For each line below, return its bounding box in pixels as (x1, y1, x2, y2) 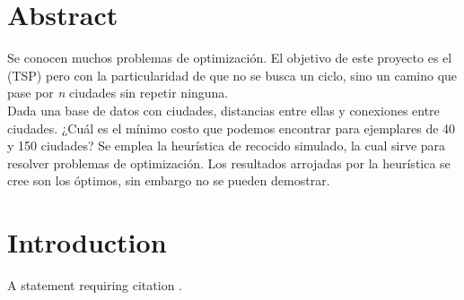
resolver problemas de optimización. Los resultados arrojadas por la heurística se (7, 153, 451, 172)
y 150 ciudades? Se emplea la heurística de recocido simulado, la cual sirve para (7, 136, 446, 155)
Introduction (7, 224, 167, 261)
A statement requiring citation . (7, 276, 183, 294)
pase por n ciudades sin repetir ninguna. (7, 83, 229, 102)
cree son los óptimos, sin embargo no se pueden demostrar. (7, 171, 330, 190)
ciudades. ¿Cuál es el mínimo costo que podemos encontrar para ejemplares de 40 (7, 118, 456, 137)
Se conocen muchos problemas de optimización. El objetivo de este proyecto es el (7, 48, 452, 67)
